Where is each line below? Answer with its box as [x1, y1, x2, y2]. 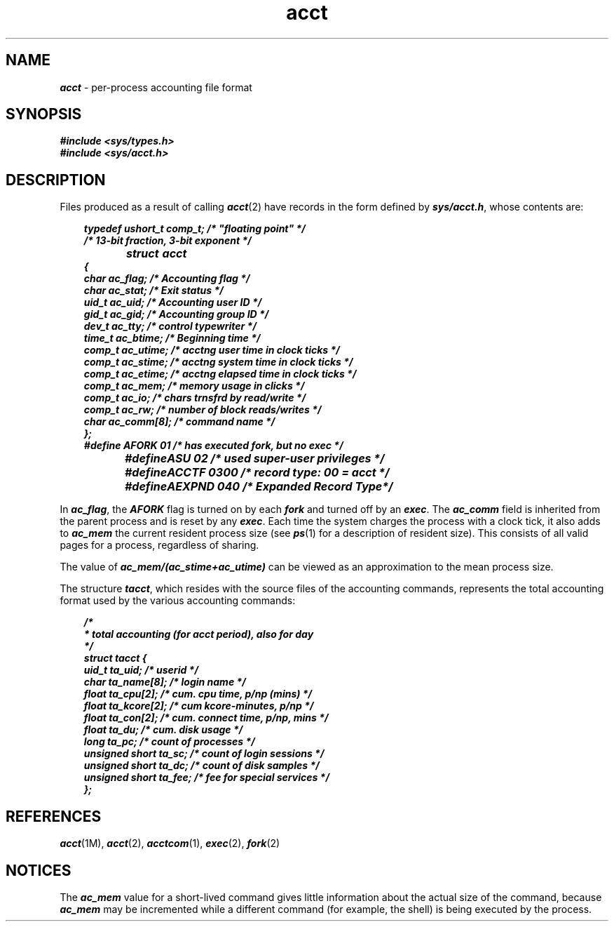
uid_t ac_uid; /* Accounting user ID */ [83, 296, 262, 309]
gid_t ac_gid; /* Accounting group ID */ [83, 308, 269, 321]
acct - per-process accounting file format [60, 81, 252, 93]
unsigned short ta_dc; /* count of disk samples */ [83, 759, 320, 772]
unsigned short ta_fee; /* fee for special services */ [83, 771, 329, 784]
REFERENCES [6, 807, 102, 825]
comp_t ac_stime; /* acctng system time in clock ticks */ [83, 356, 353, 368]
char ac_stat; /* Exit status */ [83, 284, 224, 297]
